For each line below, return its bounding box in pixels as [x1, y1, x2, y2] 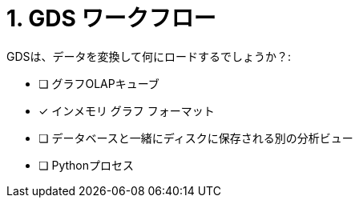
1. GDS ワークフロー [6, 5, 216, 32]
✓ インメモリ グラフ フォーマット [38, 103, 215, 118]
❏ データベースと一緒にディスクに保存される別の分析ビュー [38, 130, 353, 145]
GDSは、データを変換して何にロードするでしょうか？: [6, 49, 292, 63]
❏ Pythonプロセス [38, 158, 135, 172]
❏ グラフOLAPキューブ [38, 76, 159, 90]
